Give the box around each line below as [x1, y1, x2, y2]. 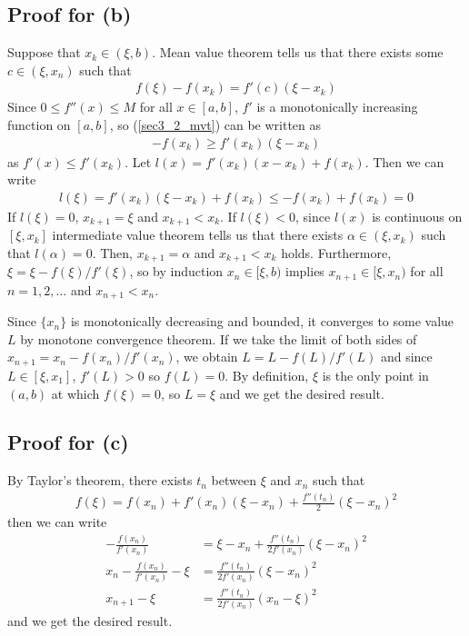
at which [51, 383, 100, 402]
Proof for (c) [7, 428, 129, 456]
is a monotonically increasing [256, 97, 418, 116]
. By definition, [225, 365, 309, 384]
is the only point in [322, 365, 429, 384]
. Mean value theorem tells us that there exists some [152, 43, 444, 62]
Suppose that [7, 43, 81, 62]
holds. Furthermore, [281, 243, 392, 262]
